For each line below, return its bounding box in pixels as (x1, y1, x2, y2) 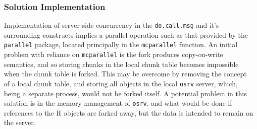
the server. (4, 117, 36, 128)
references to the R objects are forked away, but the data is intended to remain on (4, 107, 254, 118)
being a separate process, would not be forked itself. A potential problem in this (4, 88, 247, 98)
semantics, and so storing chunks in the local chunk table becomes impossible (4, 59, 239, 69)
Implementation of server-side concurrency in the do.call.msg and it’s (4, 20, 219, 30)
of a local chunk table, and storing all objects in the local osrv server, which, (4, 78, 238, 88)
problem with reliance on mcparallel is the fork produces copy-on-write (4, 49, 223, 60)
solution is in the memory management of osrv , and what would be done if (4, 98, 232, 108)
